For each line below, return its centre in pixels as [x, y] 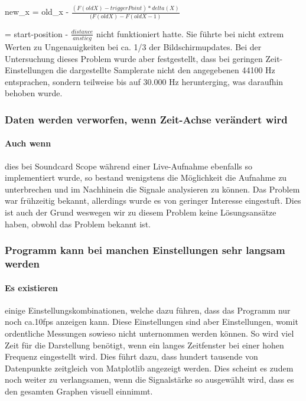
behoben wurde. [34, 93]
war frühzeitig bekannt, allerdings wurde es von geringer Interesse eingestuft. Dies [153, 200]
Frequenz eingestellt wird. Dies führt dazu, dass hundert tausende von [131, 356]
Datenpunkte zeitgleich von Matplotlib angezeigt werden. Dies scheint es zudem [149, 368]
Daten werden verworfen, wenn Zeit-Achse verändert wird [146, 119]
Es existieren [32, 287]
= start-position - [37, 33]
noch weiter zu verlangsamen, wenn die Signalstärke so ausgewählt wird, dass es [149, 379]
